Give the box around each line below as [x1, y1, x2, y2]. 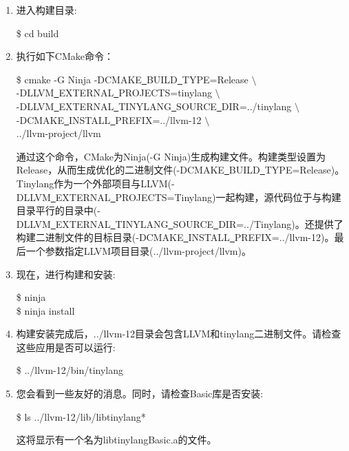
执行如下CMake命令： [16, 49, 114, 63]
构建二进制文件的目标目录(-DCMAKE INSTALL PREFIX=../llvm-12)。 [16, 230, 335, 244]
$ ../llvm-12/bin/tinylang [16, 363, 124, 377]
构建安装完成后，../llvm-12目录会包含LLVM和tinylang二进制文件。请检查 [16, 326, 341, 341]
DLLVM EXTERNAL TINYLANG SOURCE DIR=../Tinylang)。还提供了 [16, 216, 343, 231]
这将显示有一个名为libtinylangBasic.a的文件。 [16, 432, 217, 447]
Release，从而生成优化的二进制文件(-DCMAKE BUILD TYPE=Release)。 [16, 162, 345, 177]
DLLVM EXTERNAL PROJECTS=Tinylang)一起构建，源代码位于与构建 [16, 189, 341, 204]
